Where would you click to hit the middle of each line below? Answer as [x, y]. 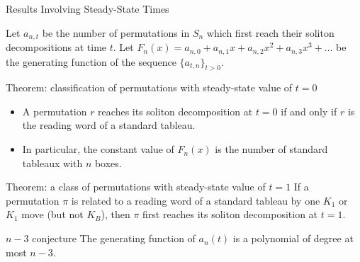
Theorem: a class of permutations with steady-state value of [136, 187]
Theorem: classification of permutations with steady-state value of [149, 87]
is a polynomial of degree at [293, 238]
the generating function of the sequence [91, 61]
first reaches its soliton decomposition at [230, 214]
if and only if [309, 111]
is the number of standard [271, 149]
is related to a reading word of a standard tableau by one [196, 200]
